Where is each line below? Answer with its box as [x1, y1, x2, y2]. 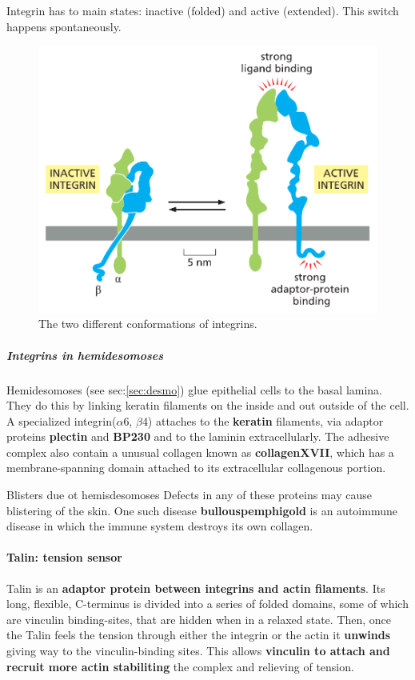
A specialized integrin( [6, 412, 117, 429]
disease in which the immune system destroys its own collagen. [6, 518, 313, 534]
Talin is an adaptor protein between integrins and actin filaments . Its [6, 579, 385, 596]
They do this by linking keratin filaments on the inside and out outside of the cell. [6, 397, 409, 414]
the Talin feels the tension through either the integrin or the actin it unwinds [6, 626, 391, 643]
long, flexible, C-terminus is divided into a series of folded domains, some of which [6, 595, 409, 612]
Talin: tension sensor [6, 549, 122, 566]
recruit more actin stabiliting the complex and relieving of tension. [6, 658, 354, 674]
